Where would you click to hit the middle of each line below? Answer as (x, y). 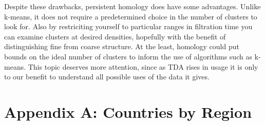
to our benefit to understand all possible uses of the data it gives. (107, 77)
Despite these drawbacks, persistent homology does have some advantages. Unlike (132, 6)
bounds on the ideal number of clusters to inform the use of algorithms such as (128, 56)
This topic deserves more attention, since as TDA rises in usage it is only (143, 66)
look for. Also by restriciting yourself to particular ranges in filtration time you (128, 26)
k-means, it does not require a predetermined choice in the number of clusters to (131, 16)
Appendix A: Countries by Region (128, 111)
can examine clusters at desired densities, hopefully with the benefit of (115, 36)
